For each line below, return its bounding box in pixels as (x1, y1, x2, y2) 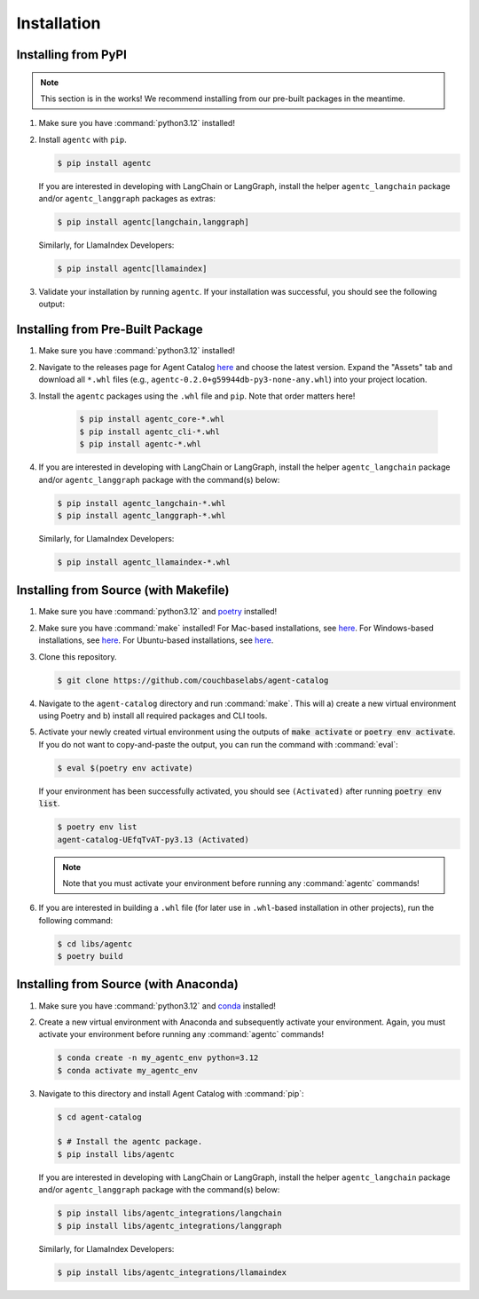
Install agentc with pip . (38, 134, 128, 145)
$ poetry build (57, 951, 123, 962)
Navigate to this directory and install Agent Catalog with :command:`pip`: (38, 1088, 305, 1098)
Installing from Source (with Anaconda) (16, 977, 239, 992)
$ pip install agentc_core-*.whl (79, 414, 225, 424)
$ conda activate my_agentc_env (57, 1065, 199, 1075)
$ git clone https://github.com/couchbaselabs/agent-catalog (57, 675, 329, 685)
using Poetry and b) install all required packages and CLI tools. (38, 710, 268, 721)
